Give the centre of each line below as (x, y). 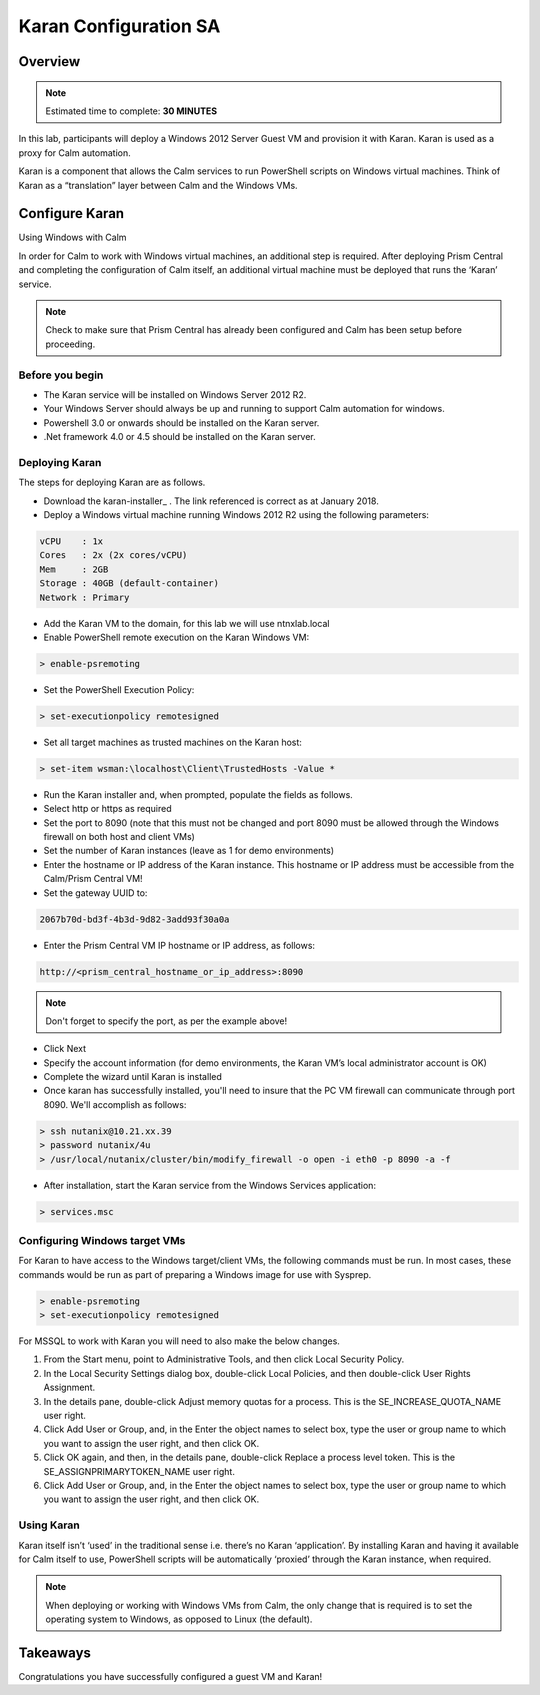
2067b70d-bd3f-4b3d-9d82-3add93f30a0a (134, 919)
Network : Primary (84, 597)
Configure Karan (71, 213)
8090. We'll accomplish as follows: (115, 1104)
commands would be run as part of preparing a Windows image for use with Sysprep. (195, 1274)
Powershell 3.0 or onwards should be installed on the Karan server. (181, 422)
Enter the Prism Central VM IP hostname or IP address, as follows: (179, 945)
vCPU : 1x (71, 541)
